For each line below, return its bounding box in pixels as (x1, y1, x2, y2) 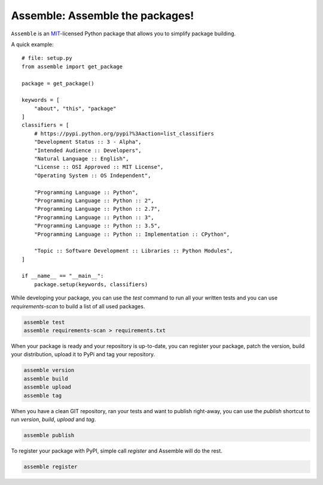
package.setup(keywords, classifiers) (33, 281, 148, 287)
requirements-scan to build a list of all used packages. (11, 302, 145, 310)
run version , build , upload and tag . (11, 416, 96, 423)
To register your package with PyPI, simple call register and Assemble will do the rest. (11, 447, 223, 454)
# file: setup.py (22, 54, 72, 62)
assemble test (23, 319, 65, 326)
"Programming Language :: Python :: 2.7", (33, 205, 161, 213)
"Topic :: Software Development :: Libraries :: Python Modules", (33, 247, 233, 254)
